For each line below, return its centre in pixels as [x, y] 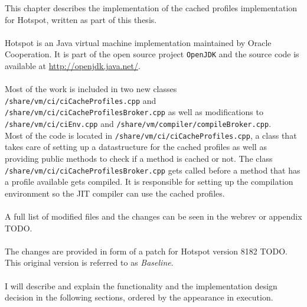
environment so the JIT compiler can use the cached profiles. [115, 193]
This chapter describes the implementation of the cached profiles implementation [151, 8]
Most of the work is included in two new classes [91, 89]
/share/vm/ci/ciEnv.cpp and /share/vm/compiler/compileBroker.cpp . [138, 124]
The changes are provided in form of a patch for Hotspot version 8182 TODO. [146, 251]
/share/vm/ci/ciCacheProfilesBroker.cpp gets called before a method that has [153, 170]
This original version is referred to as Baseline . [89, 262]
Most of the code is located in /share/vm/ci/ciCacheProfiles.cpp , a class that [151, 135]
